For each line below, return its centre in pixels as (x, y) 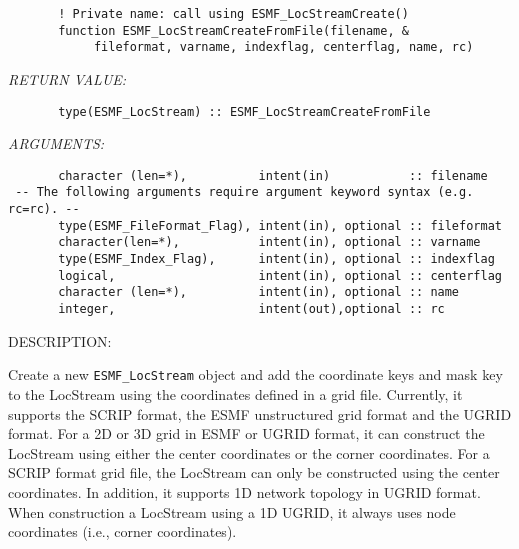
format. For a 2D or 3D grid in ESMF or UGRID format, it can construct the (246, 433)
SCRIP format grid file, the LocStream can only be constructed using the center (254, 472)
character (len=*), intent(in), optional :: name (259, 292)
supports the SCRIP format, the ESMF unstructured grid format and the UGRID (260, 413)
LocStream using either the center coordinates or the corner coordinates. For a (249, 452)
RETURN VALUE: (67, 78)
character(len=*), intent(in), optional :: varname (269, 242)
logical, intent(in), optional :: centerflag (280, 275)
